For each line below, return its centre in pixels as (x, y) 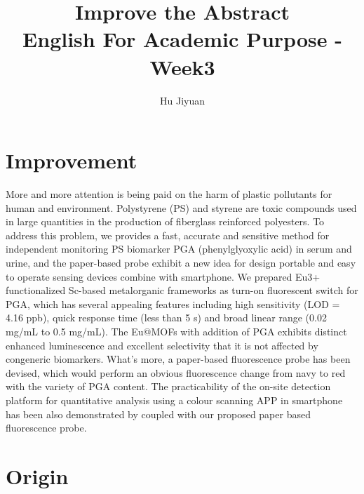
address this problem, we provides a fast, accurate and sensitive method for (168, 235)
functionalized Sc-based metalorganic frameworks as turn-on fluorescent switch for (182, 290)
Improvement (72, 160)
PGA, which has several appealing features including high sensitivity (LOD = (173, 303)
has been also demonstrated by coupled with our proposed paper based (158, 414)
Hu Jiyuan (182, 100)
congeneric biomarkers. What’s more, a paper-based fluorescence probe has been (178, 359)
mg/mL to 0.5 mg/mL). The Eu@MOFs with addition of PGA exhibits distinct (176, 331)
